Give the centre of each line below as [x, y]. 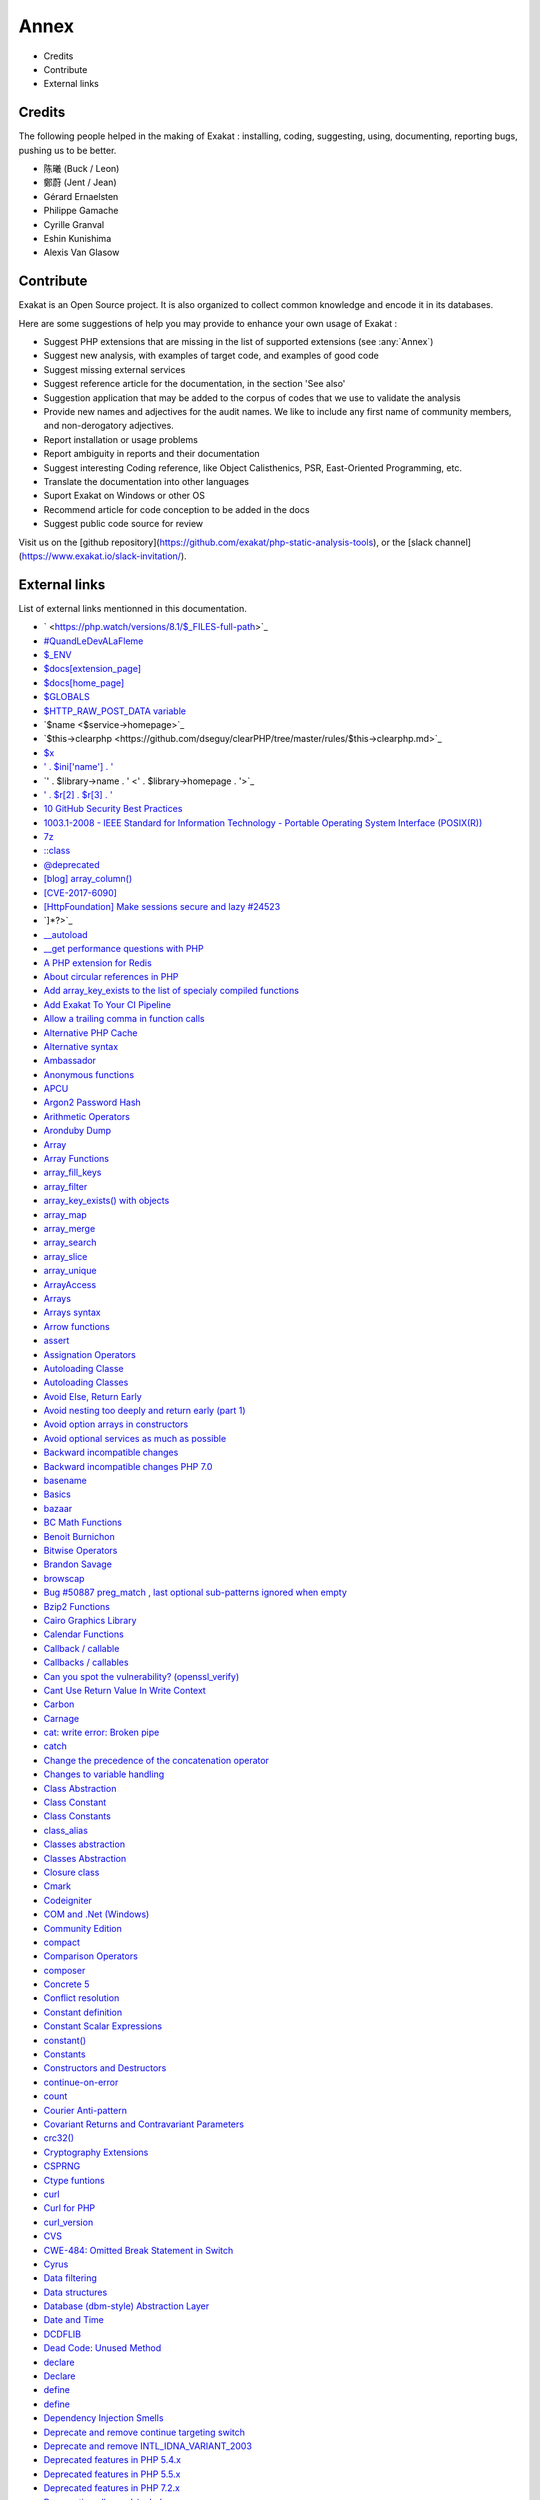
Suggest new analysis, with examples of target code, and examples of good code [211, 356]
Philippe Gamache [81, 211]
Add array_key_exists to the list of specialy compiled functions [171, 991]
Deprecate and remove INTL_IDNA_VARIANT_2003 [147, 2446]
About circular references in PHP [111, 976]
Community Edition [82, 1928]
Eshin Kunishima [77, 238]
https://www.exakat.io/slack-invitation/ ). [104, 556]
